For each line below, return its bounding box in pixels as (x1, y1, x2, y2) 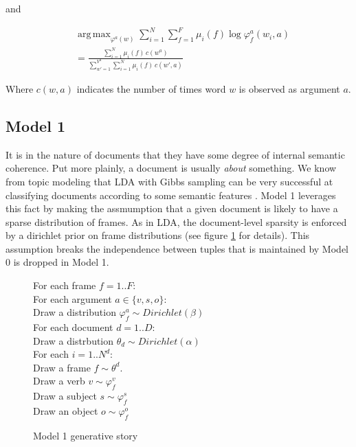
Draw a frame (33, 360, 91, 374)
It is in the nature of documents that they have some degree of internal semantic (5, 147, 345, 161)
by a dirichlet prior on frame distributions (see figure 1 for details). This (5, 228, 310, 242)
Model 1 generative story (33, 428, 138, 442)
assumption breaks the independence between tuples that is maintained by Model (5, 241, 348, 255)
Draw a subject (33, 389, 97, 403)
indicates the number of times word (76, 81, 226, 95)
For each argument (33, 291, 112, 306)
